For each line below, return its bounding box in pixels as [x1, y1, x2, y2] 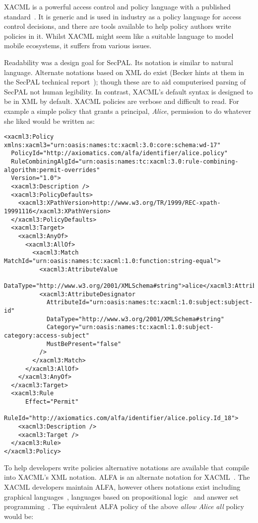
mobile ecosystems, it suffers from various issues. [4, 40, 152, 51]
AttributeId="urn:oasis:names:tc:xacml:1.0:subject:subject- [46, 299, 253, 306]
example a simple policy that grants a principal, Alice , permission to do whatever [4, 105, 252, 116]
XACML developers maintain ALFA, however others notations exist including [4, 481, 241, 492]
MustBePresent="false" [46, 340, 122, 348]
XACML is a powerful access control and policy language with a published [4, 1, 231, 11]
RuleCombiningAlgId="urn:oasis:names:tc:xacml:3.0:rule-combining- [11, 158, 239, 166]
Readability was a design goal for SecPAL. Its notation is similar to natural [4, 57, 233, 67]
